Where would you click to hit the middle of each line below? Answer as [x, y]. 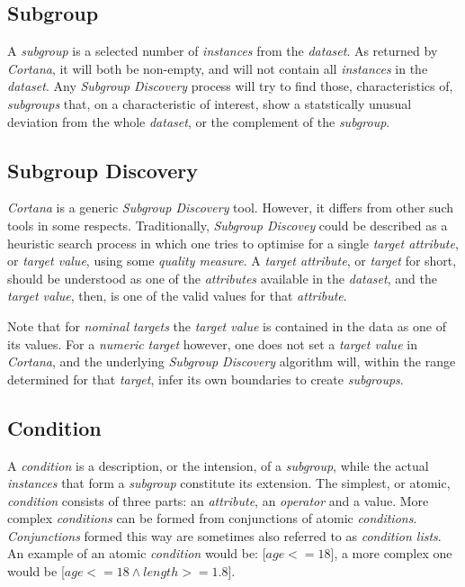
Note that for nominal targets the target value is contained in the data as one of [227, 325]
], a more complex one [391, 553]
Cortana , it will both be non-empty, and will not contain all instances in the [218, 68]
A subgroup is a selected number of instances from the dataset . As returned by [223, 51]
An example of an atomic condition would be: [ [137, 553]
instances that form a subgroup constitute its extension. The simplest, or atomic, [229, 483]
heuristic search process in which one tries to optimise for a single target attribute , [233, 243]
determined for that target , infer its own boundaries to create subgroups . [206, 379]
